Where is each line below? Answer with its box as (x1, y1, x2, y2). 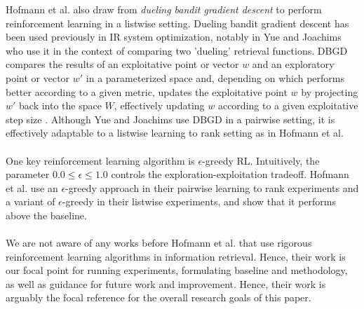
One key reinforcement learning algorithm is (6, 153, 195, 167)
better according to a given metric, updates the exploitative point (6, 84, 288, 99)
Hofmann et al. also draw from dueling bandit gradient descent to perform (6, 2, 322, 16)
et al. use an (6, 180, 58, 195)
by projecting (301, 84, 358, 99)
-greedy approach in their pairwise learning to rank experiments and (65, 180, 359, 195)
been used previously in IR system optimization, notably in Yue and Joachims (6, 29, 342, 44)
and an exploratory (252, 57, 335, 71)
